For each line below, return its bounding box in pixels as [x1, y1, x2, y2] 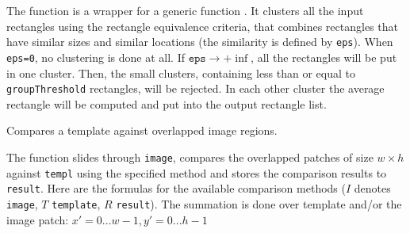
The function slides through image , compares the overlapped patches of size [6, 148, 374, 165]
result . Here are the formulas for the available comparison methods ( [6, 180, 346, 197]
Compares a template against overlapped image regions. [6, 122, 278, 139]
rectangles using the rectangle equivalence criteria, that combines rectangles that [6, 17, 398, 34]
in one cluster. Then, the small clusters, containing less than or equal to [6, 64, 356, 81]
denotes [354, 180, 391, 197]
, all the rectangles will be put [251, 48, 397, 65]
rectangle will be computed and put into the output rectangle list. [6, 95, 327, 112]
